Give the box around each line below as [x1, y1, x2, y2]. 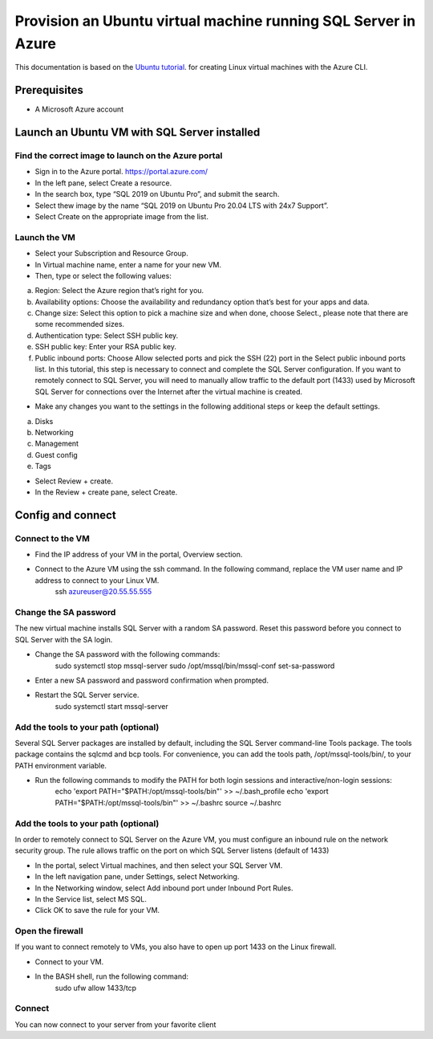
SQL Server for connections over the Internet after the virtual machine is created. [34, 386, 303, 397]
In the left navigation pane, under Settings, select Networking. [34, 872, 240, 882]
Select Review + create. [34, 476, 114, 486]
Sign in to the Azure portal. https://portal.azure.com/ [34, 167, 208, 177]
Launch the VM [14, 231, 76, 242]
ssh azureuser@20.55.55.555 [55, 587, 152, 597]
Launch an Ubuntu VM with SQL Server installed [14, 125, 261, 140]
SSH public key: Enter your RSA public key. [34, 342, 176, 352]
